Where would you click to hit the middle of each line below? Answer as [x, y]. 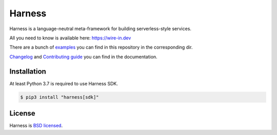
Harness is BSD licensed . [36, 126]
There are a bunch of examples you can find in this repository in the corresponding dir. [101, 47]
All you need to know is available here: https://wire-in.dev [70, 38]
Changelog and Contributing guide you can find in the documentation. [83, 57]
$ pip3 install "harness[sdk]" [60, 97]
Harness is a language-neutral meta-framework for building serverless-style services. [101, 29]
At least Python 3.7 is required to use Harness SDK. [64, 83]
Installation [28, 71]
